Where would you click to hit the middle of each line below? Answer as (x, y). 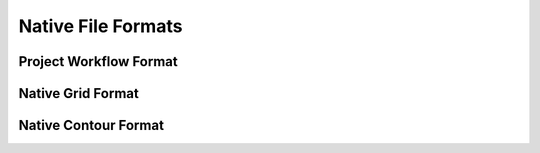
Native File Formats (100, 26)
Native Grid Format (78, 93)
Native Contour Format (91, 125)
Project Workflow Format (98, 61)
